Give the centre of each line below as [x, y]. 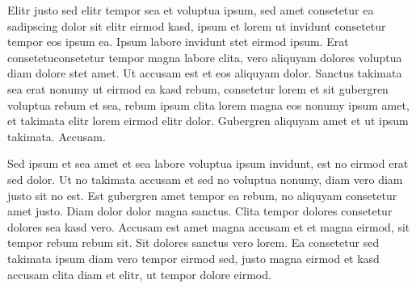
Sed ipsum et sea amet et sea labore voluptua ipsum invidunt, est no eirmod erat [208, 163]
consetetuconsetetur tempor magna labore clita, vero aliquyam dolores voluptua [205, 57]
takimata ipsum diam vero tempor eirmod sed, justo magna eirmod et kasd [193, 258]
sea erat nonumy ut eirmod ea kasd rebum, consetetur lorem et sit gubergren [198, 88]
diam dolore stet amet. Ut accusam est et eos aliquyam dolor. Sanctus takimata [205, 73]
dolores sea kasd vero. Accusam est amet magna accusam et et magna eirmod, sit [209, 226]
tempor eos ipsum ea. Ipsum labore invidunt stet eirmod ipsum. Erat [178, 42]
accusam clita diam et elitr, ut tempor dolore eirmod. [139, 274]
